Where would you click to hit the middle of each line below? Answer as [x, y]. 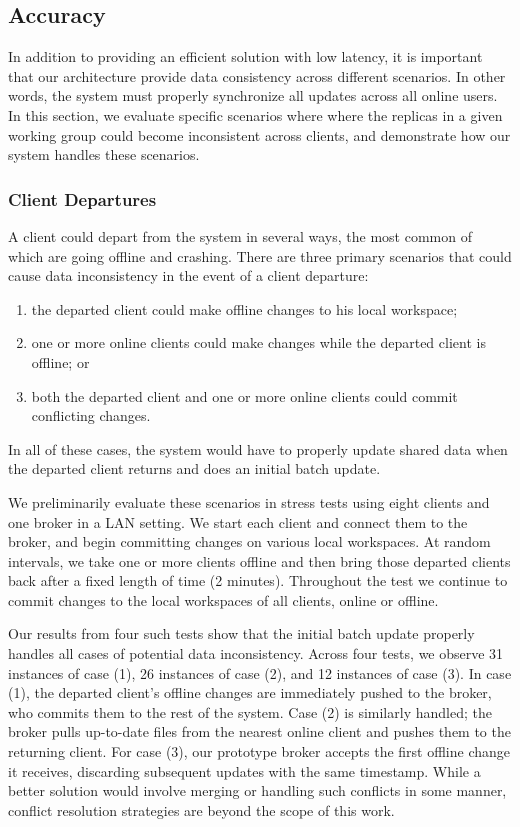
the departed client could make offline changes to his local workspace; [244, 308]
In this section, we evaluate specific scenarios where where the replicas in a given [255, 114]
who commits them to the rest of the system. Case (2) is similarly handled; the [250, 711]
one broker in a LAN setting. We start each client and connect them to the [238, 521]
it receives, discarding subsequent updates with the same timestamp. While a [244, 770]
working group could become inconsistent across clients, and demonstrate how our [259, 134]
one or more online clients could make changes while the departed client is [258, 342]
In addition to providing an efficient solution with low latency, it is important [245, 56]
